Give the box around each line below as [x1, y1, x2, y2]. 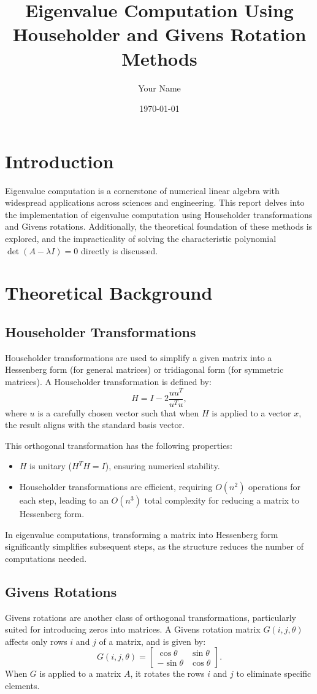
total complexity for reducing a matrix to [144, 494, 300, 507]
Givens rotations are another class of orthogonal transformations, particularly [5, 610, 296, 623]
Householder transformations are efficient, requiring [19, 480, 213, 493]
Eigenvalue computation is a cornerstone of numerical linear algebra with [5, 184, 280, 197]
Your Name [138, 81, 181, 94]
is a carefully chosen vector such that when [37, 406, 199, 419]
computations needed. [5, 552, 87, 564]
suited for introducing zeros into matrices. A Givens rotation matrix [5, 623, 261, 636]
